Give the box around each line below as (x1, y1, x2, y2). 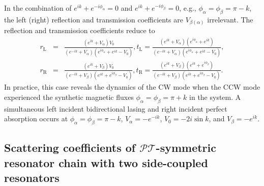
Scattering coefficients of (4, 140, 136, 155)
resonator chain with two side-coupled (4, 154, 208, 170)
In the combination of (4, 3, 72, 13)
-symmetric (156, 140, 217, 155)
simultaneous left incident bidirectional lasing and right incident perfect (4, 103, 227, 114)
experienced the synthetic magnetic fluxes (4, 91, 134, 102)
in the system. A (189, 91, 241, 102)
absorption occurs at (4, 113, 68, 124)
